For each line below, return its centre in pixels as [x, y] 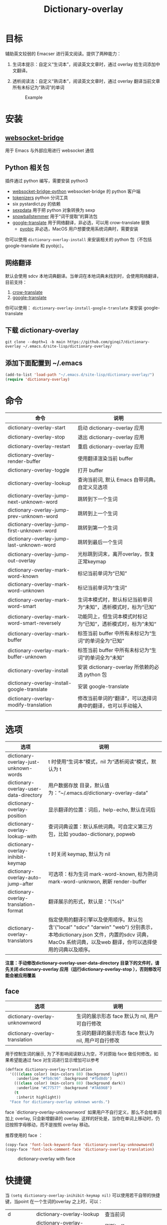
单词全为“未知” [107, 657]
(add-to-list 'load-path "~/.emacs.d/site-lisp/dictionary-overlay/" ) [80, 375]
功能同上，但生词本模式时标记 [113, 616]
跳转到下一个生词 [98, 499]
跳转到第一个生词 [98, 528]
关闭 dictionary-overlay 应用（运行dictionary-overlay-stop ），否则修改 [83, 969]
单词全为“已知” [107, 640]
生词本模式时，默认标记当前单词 [115, 600]
